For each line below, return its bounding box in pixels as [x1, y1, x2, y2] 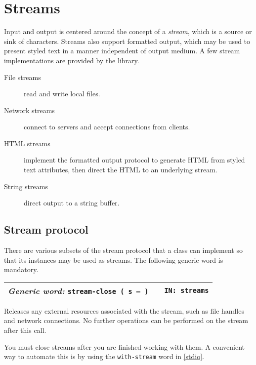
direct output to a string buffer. [24, 198, 120, 208]
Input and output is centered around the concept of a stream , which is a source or [4, 26, 252, 37]
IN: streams [164, 286, 209, 295]
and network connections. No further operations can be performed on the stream [4, 315, 249, 325]
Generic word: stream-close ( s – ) [8, 284, 149, 296]
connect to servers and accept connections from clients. [24, 122, 190, 132]
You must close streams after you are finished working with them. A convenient [4, 341, 245, 352]
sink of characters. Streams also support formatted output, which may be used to [4, 36, 251, 46]
